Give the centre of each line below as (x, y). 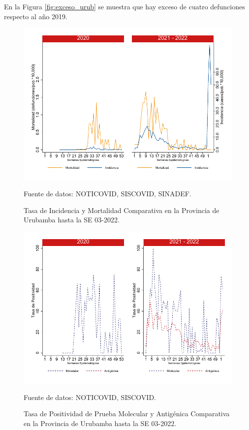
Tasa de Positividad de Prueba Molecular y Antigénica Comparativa (127, 414)
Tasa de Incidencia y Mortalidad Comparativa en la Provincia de (122, 210)
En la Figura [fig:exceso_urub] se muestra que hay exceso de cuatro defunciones (124, 6)
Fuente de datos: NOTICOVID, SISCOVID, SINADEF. (108, 194)
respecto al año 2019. (36, 16)
